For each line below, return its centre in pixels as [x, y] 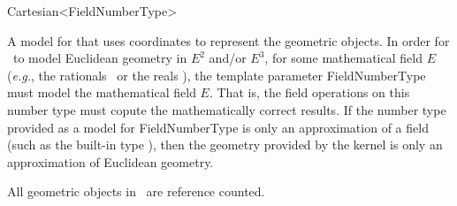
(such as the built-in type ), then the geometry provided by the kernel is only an [225, 145]
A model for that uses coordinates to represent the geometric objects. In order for [228, 40]
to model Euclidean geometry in [100, 58]
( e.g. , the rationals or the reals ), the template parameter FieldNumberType [217, 75]
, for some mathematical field [343, 58]
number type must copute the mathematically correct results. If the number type [227, 109]
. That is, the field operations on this [309, 92]
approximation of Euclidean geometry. [110, 161]
